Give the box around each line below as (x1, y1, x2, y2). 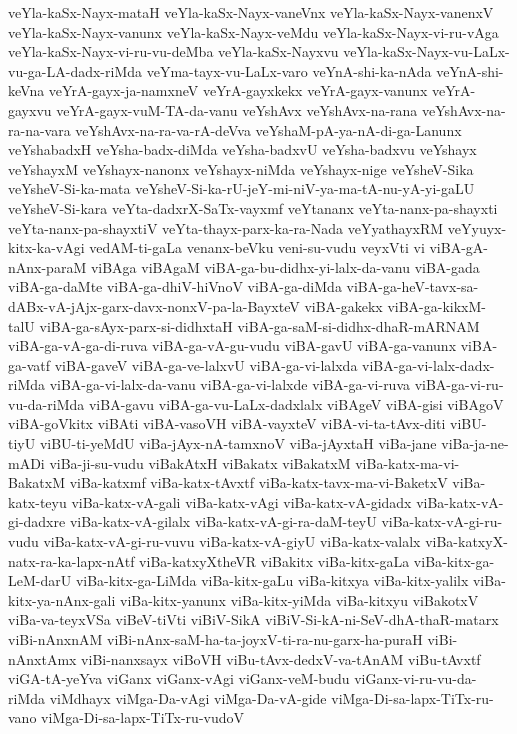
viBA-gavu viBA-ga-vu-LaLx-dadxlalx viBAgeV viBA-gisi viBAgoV (88, 393, 504, 414)
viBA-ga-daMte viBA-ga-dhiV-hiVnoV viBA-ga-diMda (8, 276, 342, 297)
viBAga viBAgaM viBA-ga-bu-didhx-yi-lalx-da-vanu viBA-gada (90, 256, 480, 277)
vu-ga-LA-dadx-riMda (8, 60, 143, 81)
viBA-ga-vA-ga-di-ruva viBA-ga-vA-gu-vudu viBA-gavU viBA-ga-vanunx (8, 335, 457, 356)
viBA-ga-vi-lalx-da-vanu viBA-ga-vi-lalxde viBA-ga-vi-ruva (49, 374, 411, 395)
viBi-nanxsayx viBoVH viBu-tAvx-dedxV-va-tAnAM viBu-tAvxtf (81, 648, 481, 669)
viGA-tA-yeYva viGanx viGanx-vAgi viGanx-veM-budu (8, 668, 350, 689)
